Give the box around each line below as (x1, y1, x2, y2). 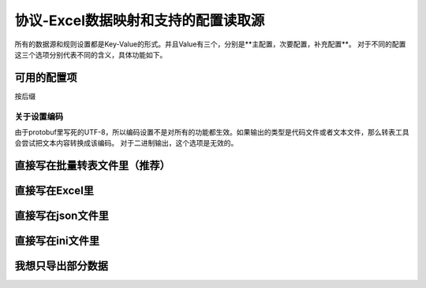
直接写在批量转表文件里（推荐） (14, 159, 170, 172)
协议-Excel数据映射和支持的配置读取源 (14, 12, 265, 29)
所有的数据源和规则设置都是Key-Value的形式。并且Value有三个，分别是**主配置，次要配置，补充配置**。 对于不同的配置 (14, 39, 406, 49)
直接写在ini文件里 (14, 234, 100, 248)
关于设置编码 (14, 111, 64, 122)
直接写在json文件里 (14, 209, 110, 223)
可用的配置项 (14, 71, 77, 84)
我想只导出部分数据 (14, 260, 108, 273)
